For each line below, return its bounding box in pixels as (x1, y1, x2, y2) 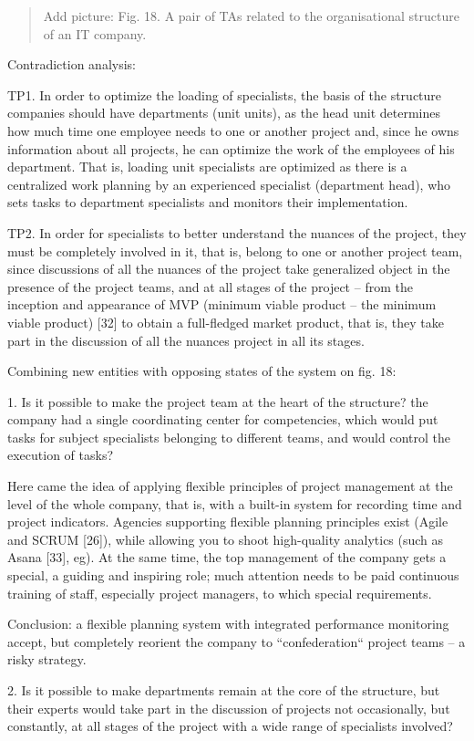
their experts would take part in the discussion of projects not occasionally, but (7, 698, 450, 717)
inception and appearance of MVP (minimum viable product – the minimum (7, 295, 437, 314)
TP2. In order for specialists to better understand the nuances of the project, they (7, 223, 467, 242)
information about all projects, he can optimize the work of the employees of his (7, 139, 455, 158)
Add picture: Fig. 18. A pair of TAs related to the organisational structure (43, 6, 459, 25)
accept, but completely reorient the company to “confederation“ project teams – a (7, 631, 466, 651)
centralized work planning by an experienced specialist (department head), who (7, 174, 451, 193)
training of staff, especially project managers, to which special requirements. (7, 583, 432, 602)
